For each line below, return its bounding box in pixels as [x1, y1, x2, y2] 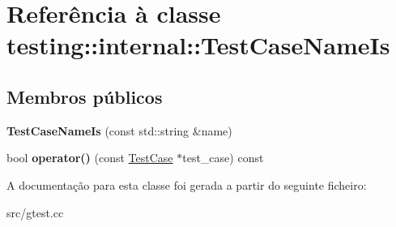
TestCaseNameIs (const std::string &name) [6, 122, 232, 139]
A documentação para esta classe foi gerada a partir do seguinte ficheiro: [6, 176, 367, 193]
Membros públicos [6, 84, 163, 109]
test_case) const [182, 149, 264, 166]
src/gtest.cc [6, 203, 64, 221]
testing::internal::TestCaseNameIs [6, 28, 390, 62]
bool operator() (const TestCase [6, 149, 173, 166]
